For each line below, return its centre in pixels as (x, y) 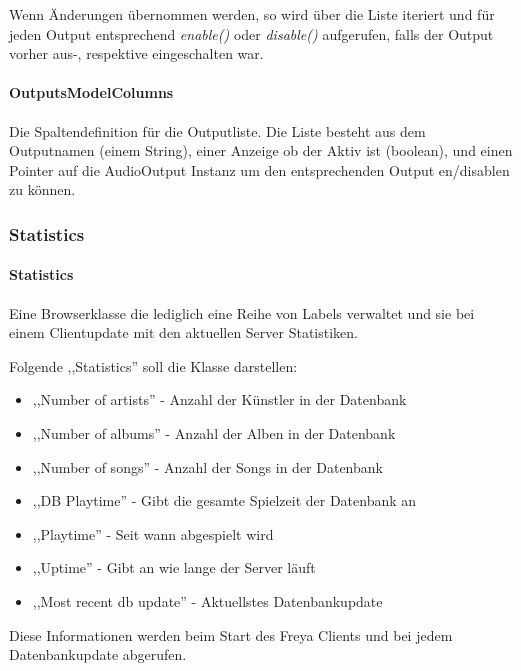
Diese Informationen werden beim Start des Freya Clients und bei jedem (231, 634)
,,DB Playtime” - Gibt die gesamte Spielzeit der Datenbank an (224, 500)
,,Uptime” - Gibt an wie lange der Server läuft (174, 567)
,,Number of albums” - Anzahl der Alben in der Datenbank (214, 432)
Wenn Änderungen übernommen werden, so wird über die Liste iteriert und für (252, 14)
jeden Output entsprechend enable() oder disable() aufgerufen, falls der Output (251, 33)
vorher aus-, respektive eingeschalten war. (136, 53)
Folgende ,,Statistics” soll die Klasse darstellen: (153, 365)
